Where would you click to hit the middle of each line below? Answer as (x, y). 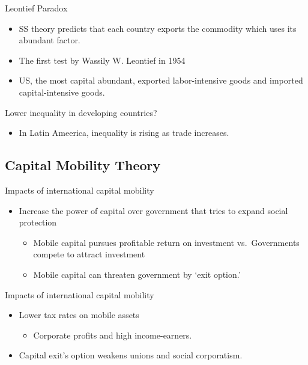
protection (38, 222)
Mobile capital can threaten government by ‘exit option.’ (137, 274)
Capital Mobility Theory (83, 165)
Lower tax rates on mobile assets (79, 315)
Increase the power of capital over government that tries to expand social (153, 210)
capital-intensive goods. (62, 92)
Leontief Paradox (36, 8)
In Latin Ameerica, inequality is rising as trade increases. (124, 133)
